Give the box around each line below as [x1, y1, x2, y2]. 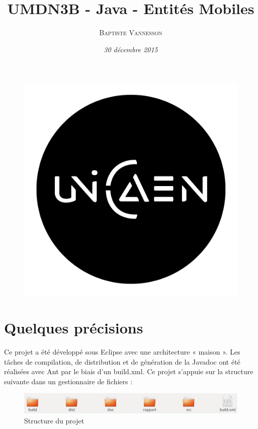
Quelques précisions [4, 317, 143, 338]
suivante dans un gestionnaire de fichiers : [4, 376, 133, 386]
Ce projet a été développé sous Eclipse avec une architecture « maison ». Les [4, 347, 240, 357]
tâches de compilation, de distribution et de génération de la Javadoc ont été [4, 356, 240, 367]
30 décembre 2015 [104, 44, 158, 54]
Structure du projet [24, 415, 84, 425]
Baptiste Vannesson [99, 27, 162, 38]
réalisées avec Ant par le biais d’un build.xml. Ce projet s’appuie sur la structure [4, 366, 253, 377]
